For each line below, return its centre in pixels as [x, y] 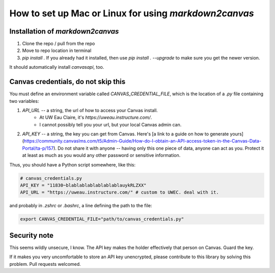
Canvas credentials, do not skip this [67, 82]
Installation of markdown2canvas [64, 31]
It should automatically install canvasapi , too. [57, 67]
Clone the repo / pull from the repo [59, 44]
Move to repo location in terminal [57, 50]
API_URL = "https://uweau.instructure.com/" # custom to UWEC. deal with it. [119, 193]
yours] [237, 134]
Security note [31, 235]
